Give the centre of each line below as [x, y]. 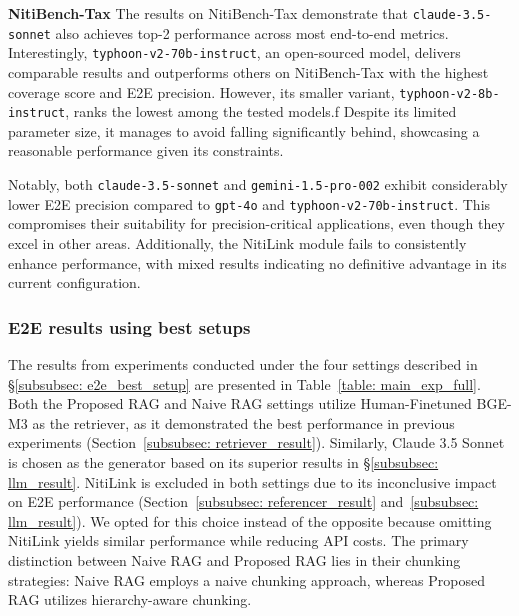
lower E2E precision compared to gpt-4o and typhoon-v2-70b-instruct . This [249, 203]
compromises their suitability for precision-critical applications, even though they [256, 223]
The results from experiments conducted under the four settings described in [243, 363]
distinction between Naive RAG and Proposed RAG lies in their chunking [234, 559]
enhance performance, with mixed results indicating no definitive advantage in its [257, 262]
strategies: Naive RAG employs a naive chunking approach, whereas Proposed [247, 579]
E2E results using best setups [129, 326]
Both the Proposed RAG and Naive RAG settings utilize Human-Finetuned [240, 403]
